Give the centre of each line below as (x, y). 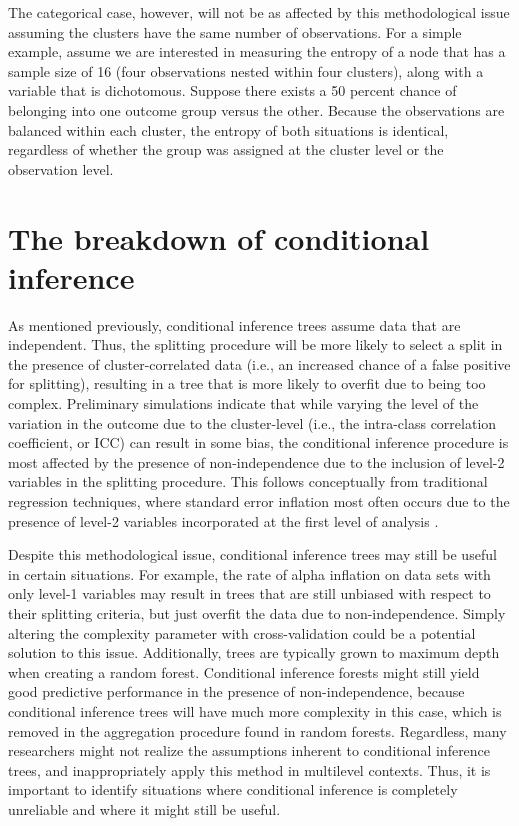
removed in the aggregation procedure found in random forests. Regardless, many (257, 730)
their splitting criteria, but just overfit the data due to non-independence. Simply (257, 612)
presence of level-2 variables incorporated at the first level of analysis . (223, 520)
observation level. (61, 168)
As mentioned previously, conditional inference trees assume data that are (234, 324)
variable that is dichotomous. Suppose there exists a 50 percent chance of (232, 90)
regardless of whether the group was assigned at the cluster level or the (226, 149)
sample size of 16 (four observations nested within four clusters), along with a (246, 70)
